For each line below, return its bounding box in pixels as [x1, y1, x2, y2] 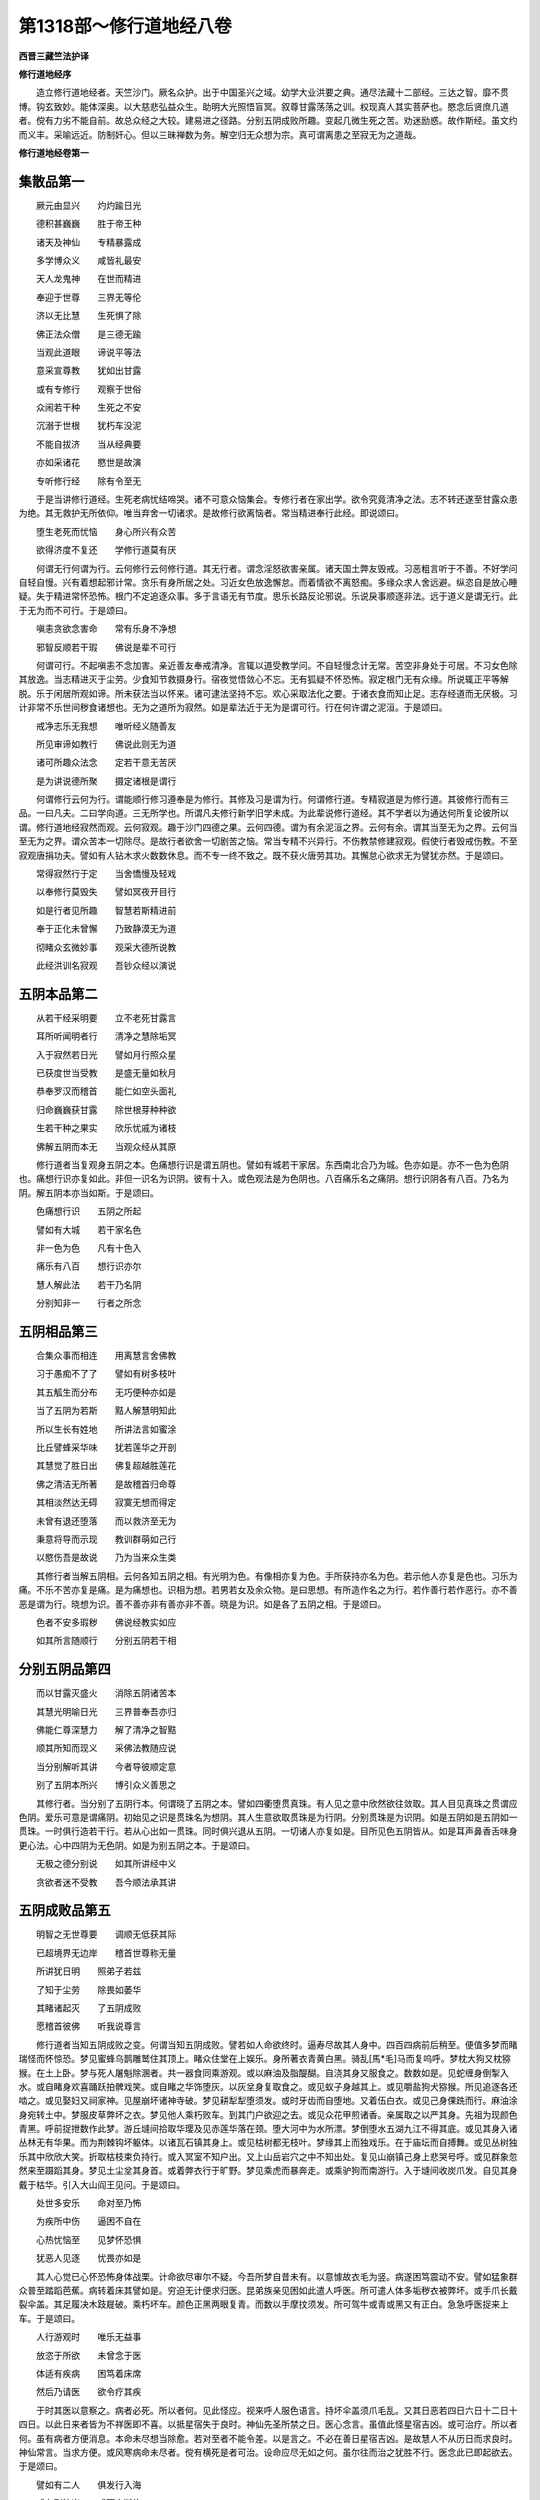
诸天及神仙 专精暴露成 [35, 236, 142, 248]
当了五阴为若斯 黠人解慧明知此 [35, 1405, 177, 1417]
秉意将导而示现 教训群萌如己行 [35, 1533, 177, 1545]
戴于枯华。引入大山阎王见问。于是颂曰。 [18, 2178, 185, 2190]
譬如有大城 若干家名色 [35, 1223, 142, 1235]
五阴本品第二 [18, 985, 98, 1002]
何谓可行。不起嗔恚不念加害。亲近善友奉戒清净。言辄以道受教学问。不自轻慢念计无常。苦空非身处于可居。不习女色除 [35, 659, 518, 671]
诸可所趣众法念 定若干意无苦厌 [35, 756, 177, 769]
